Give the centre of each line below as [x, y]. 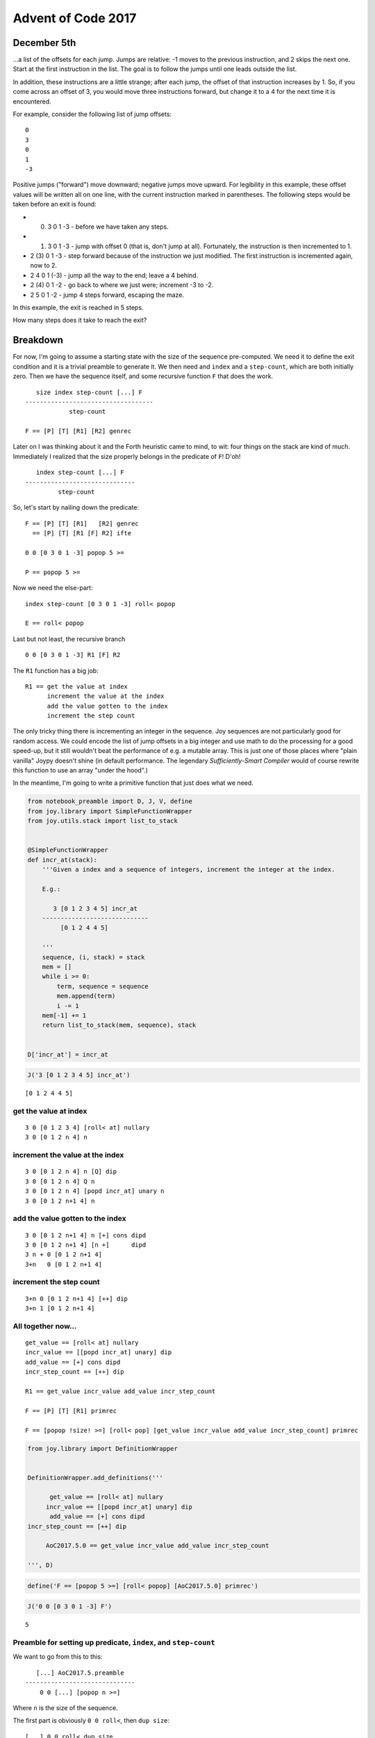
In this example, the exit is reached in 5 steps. [78, 308]
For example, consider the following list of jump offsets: [92, 114]
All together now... [45, 1326]
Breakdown [38, 340]
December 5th [44, 43]
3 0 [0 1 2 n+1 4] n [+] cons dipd [86, 1235]
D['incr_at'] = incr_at [68, 1054]
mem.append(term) [86, 996]
